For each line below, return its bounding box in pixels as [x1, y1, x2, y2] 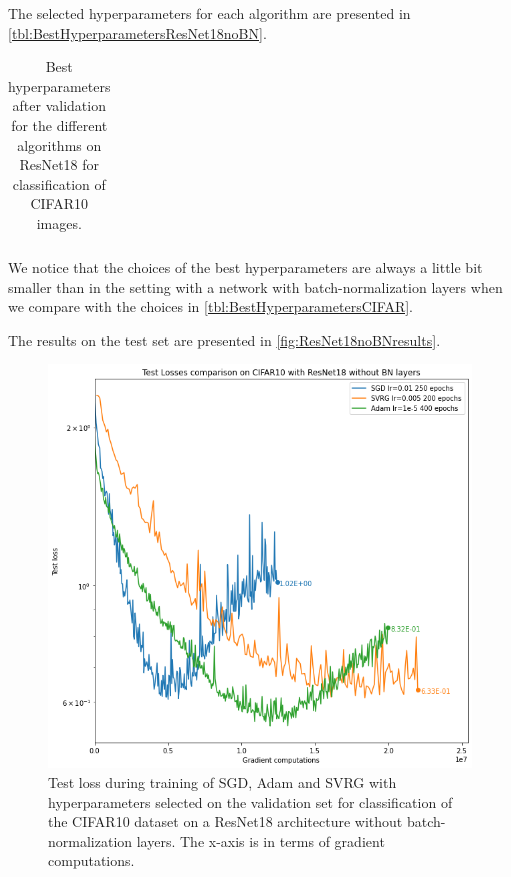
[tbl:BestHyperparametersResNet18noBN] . [8, 22, 267, 43]
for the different [11, 114, 108, 135]
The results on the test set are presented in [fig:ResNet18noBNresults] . [8, 329, 441, 350]
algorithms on [17, 134, 102, 155]
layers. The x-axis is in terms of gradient [136, 830, 385, 851]
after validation [12, 95, 106, 116]
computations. [48, 850, 135, 871]
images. [36, 212, 82, 233]
